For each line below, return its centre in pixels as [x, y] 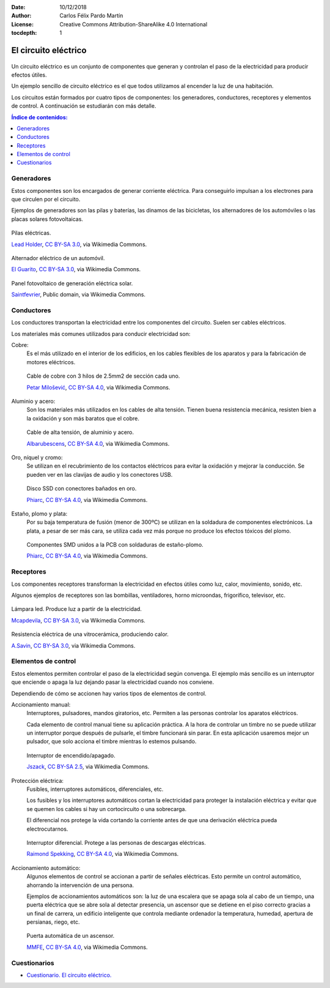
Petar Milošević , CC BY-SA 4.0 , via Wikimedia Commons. [98, 387]
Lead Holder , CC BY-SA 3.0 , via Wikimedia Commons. [79, 244]
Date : [18, 7]
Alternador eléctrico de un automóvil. [58, 258]
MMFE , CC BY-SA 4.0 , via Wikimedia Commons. [87, 947]
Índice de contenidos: [39, 117]
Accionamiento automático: [46, 868]
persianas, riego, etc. [53, 922]
